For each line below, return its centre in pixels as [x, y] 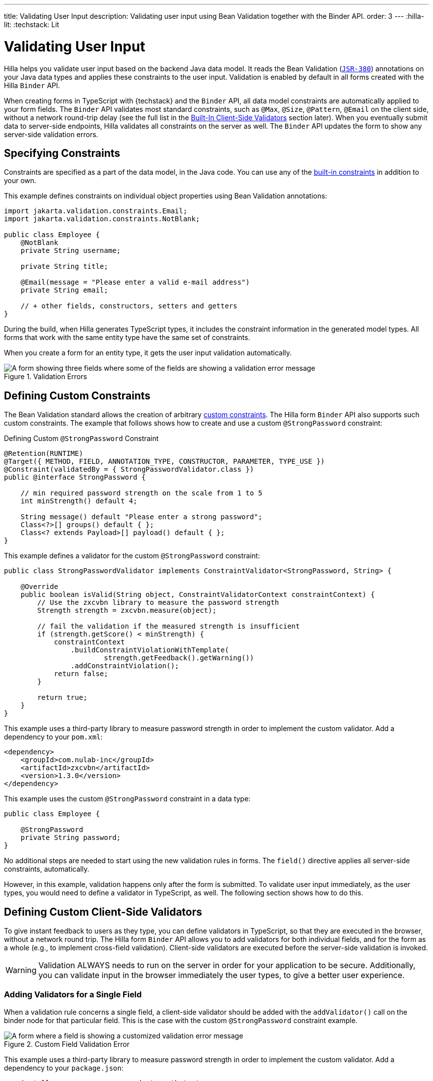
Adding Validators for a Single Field [73, 995]
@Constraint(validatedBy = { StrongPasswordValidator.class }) [129, 469]
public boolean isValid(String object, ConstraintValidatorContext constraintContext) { [198, 595]
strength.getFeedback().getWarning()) [179, 658]
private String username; [71, 251]
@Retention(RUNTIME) [44, 454]
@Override [39, 587]
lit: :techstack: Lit [32, 25]
